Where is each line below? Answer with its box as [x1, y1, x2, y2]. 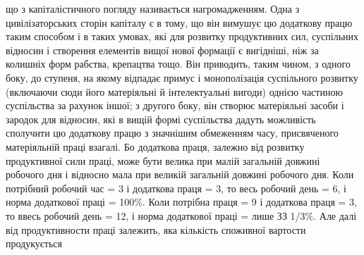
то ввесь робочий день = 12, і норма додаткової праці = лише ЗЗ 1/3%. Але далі [6, 208, 357, 223]
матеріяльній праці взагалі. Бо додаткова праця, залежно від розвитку [6, 139, 305, 154]
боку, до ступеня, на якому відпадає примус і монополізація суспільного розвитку [6, 70, 358, 85]
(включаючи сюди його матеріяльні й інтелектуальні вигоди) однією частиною [6, 84, 343, 99]
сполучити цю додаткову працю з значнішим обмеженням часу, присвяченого [6, 125, 339, 140]
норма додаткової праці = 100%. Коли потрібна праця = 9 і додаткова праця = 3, [6, 194, 358, 209]
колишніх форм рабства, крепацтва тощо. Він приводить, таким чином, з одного [6, 56, 351, 71]
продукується [6, 236, 62, 251]
